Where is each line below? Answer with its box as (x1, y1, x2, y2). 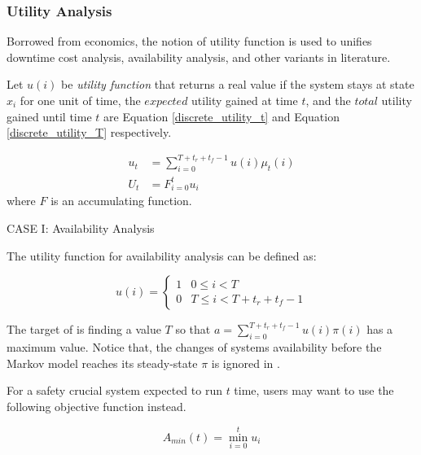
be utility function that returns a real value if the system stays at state (61, 76, 414, 93)
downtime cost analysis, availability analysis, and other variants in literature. (7, 48, 391, 65)
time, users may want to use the (234, 382, 394, 399)
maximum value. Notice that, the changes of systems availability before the (7, 338, 382, 355)
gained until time (7, 107, 92, 125)
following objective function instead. (7, 397, 186, 414)
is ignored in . (211, 354, 280, 371)
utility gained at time (191, 92, 298, 108)
